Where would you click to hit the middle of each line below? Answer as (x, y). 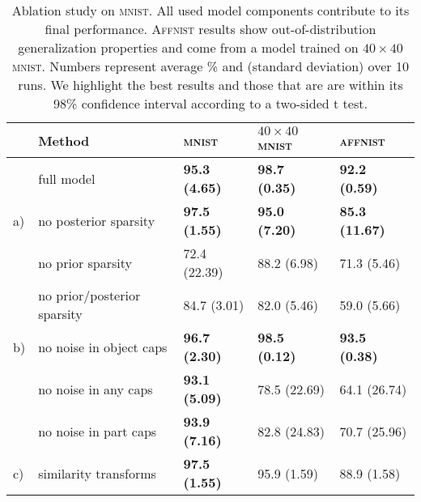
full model (67, 178)
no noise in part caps (98, 431)
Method (64, 140)
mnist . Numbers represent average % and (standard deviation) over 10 (210, 66)
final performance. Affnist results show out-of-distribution (210, 29)
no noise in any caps (96, 389)
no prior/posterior (89, 295)
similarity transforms (97, 473)
